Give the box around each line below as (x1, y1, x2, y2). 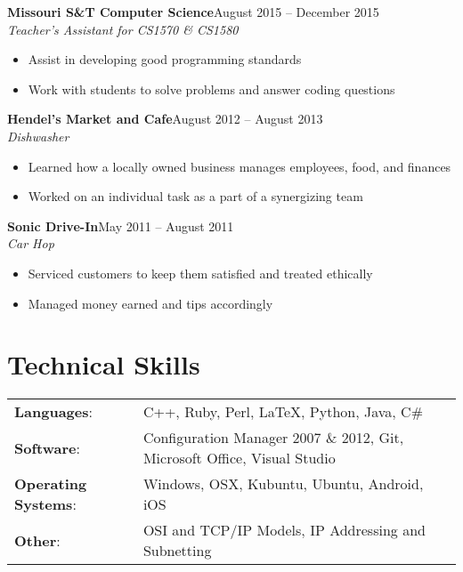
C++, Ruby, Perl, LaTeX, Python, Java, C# (142, 401, 423, 423)
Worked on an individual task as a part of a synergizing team (28, 187, 363, 205)
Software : (14, 437, 80, 458)
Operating (14, 473, 87, 495)
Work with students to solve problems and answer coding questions (28, 79, 395, 98)
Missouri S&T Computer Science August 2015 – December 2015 (7, 3, 379, 20)
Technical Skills (7, 346, 200, 383)
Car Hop (7, 234, 54, 253)
